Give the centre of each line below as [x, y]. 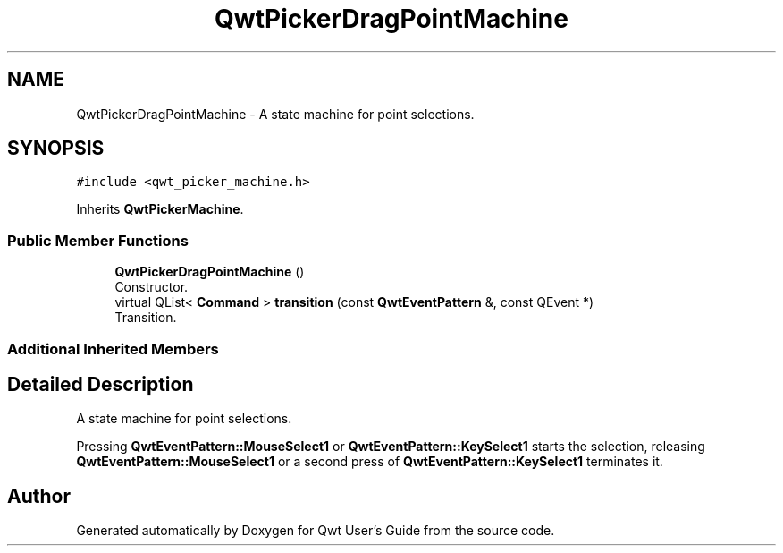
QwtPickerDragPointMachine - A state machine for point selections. [275, 114]
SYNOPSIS [56, 149]
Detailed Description [101, 384]
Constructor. [152, 287]
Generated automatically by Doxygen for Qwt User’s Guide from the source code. [316, 531]
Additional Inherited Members [113, 349]
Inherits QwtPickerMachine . [160, 209]
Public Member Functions [98, 240]
